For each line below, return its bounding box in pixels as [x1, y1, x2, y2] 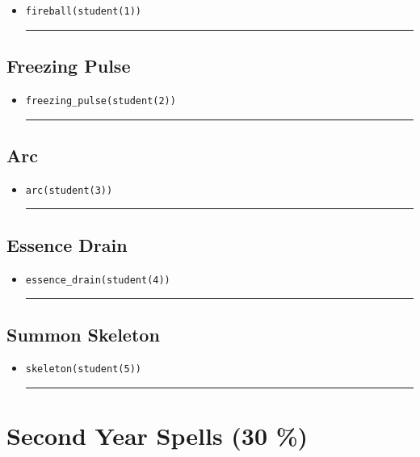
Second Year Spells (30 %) [6, 419, 309, 452]
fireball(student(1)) [25, 6, 141, 17]
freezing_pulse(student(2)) [25, 94, 176, 107]
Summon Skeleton [6, 321, 160, 346]
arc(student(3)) [25, 184, 113, 196]
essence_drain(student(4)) [25, 274, 170, 286]
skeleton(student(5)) [25, 363, 141, 375]
